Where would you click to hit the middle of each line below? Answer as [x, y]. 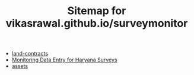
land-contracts [30, 54]
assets [20, 66]
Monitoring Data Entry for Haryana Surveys [64, 60]
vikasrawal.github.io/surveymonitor [97, 23]
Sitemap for [97, 11]
